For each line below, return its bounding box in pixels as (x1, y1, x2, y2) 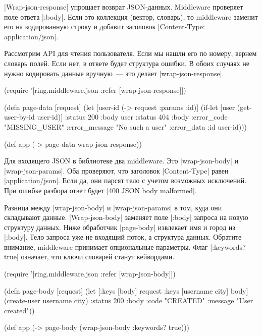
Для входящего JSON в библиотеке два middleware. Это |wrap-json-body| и (4, 155, 239, 166)
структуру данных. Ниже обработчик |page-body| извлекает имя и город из (4, 221, 235, 232)
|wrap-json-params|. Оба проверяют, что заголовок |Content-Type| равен (4, 165, 229, 176)
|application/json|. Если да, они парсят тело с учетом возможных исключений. (4, 175, 247, 186)
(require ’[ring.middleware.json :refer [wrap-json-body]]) (4, 268, 176, 279)
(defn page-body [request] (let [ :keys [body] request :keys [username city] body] (4, 285, 248, 296)
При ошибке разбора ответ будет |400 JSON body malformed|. (4, 185, 197, 195)
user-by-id (4, 111, 35, 122)
